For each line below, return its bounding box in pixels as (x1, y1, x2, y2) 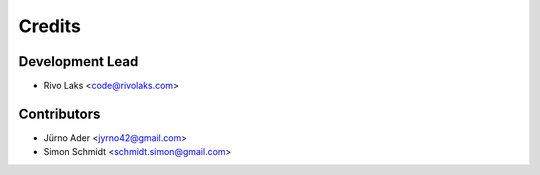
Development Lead (18, 53, 139, 70)
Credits (18, 15, 82, 37)
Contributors (18, 105, 101, 122)
